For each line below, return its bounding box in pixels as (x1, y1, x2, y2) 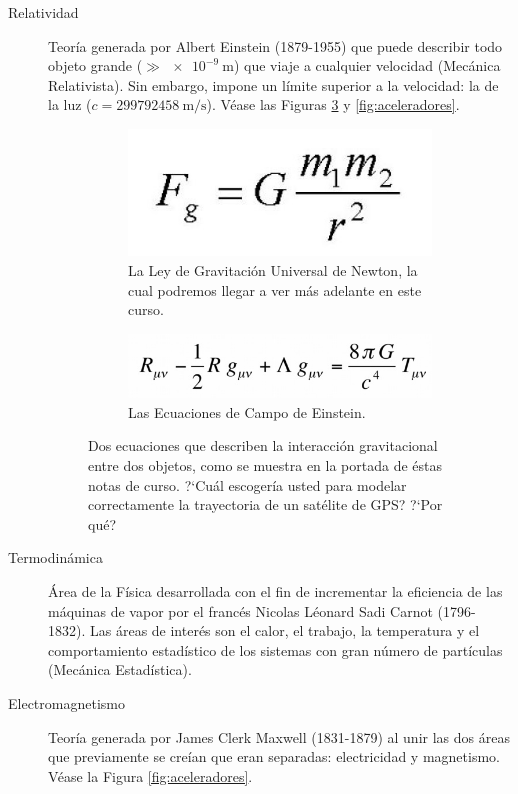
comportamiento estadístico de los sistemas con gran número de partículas (48, 639, 503, 660)
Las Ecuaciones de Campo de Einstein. (128, 401, 366, 422)
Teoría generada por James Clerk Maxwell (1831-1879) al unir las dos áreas (48, 726, 510, 747)
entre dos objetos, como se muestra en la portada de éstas (88, 454, 443, 475)
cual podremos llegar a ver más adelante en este (128, 279, 422, 300)
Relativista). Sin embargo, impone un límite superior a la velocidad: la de (48, 74, 499, 95)
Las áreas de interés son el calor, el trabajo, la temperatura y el (89, 620, 480, 641)
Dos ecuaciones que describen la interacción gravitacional (88, 435, 438, 456)
